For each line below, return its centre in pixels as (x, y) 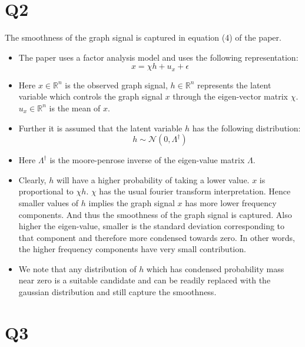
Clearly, (32, 179)
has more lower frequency (231, 202)
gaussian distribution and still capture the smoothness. (117, 292)
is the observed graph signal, (116, 85)
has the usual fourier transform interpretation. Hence (195, 191)
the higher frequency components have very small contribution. (132, 249)
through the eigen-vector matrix (230, 96)
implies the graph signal (132, 202)
